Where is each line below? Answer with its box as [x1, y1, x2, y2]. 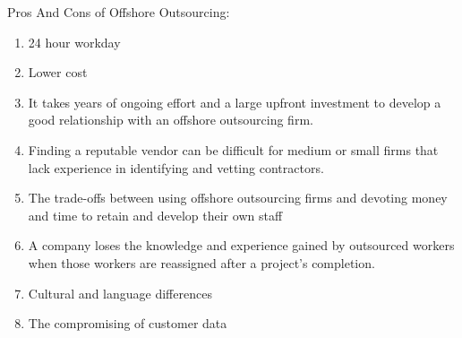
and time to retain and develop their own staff [28, 205, 283, 224]
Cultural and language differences [28, 283, 212, 302]
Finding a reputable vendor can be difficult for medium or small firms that [28, 140, 439, 159]
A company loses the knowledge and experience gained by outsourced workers [28, 236, 455, 255]
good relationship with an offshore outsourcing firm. [28, 110, 313, 129]
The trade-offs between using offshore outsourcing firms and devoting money [28, 188, 448, 207]
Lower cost [28, 63, 88, 82]
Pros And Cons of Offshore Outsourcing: [7, 3, 230, 21]
